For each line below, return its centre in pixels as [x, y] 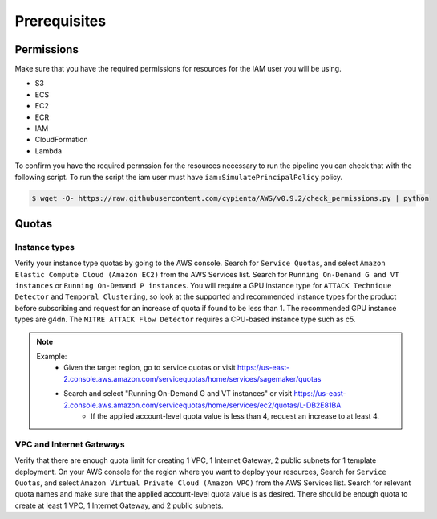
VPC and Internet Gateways [70, 444]
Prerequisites [61, 21]
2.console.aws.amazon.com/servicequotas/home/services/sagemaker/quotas [192, 378]
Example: [52, 357]
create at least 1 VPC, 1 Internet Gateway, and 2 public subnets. [119, 505]
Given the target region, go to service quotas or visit [150, 368]
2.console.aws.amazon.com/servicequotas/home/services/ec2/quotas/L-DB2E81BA [202, 405]
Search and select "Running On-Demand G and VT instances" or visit [178, 394]
